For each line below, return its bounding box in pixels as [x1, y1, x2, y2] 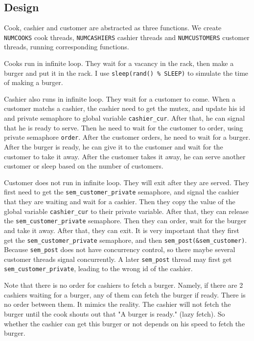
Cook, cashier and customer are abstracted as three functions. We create [4, 22, 222, 33]
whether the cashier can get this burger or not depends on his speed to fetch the [4, 318, 245, 328]
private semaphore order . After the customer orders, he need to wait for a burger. [4, 132, 251, 142]
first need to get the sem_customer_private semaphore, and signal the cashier [4, 187, 239, 197]
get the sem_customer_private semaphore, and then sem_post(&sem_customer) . [4, 234, 247, 245]
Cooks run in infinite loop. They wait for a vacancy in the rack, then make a [4, 58, 234, 68]
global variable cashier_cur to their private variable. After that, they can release [4, 206, 249, 216]
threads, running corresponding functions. [4, 42, 129, 52]
